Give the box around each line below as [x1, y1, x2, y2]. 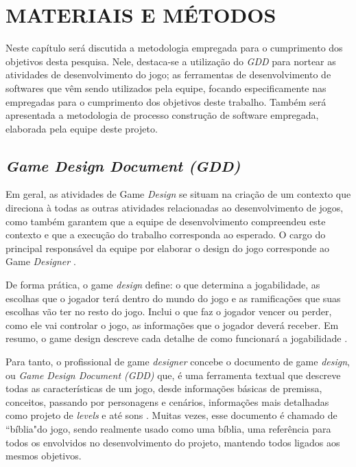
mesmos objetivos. [5, 448, 82, 463]
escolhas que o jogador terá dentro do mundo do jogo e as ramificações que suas [5, 291, 341, 305]
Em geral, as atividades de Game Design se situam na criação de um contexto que [5, 187, 351, 201]
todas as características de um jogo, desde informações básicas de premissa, [5, 381, 322, 396]
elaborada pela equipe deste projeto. [5, 121, 158, 135]
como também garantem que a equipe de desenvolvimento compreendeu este [5, 214, 326, 228]
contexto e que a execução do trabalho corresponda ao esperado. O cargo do [5, 227, 326, 242]
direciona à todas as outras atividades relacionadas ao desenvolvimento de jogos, [5, 201, 344, 215]
